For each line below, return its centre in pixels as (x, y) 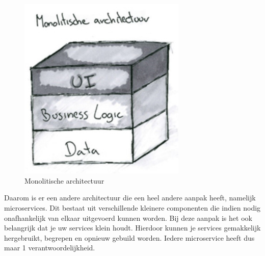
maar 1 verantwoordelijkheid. (50, 248)
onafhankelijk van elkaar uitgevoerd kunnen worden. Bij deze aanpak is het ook (128, 217)
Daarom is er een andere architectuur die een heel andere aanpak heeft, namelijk (130, 198)
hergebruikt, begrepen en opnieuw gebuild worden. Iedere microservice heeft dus (129, 237)
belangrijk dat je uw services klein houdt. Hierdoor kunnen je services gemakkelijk (132, 228)
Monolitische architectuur (64, 180)
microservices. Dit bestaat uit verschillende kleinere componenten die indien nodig (132, 207)
